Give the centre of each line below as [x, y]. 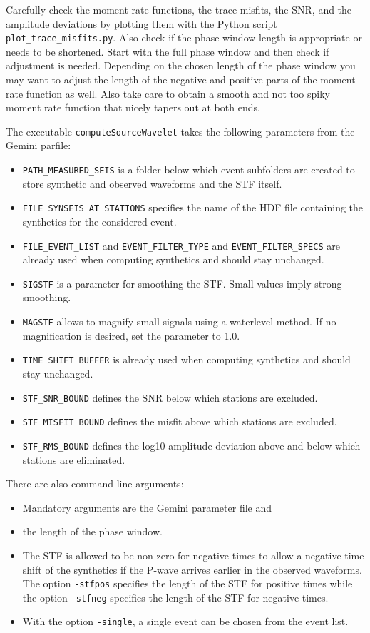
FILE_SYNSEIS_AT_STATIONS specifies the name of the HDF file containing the [193, 207]
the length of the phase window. [92, 531]
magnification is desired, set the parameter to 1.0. [131, 335]
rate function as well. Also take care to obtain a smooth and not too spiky [168, 93]
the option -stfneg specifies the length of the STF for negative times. [175, 597]
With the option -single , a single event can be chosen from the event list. [185, 621]
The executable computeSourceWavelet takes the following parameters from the [180, 131]
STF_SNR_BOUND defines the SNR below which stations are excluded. [170, 397]
